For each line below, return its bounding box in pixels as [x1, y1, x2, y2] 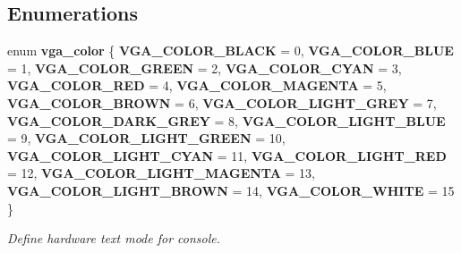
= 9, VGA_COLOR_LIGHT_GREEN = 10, [7, 129, 286, 148]
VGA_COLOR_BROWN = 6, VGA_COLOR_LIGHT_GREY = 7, [7, 93, 437, 112]
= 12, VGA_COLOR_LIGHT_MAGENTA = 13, [7, 164, 315, 182]
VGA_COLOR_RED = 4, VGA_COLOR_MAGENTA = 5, [7, 76, 387, 95]
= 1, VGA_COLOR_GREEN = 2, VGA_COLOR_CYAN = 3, [7, 58, 402, 77]
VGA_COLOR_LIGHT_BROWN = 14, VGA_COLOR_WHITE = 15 [7, 181, 455, 199]
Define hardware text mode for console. [7, 229, 221, 248]
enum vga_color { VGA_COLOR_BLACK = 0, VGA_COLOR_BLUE [7, 41, 454, 60]
